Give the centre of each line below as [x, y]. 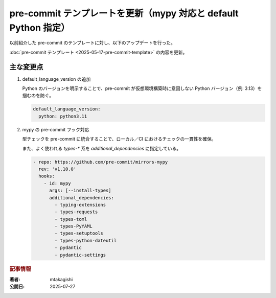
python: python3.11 [63, 116]
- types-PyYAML [74, 226]
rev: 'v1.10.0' [57, 169]
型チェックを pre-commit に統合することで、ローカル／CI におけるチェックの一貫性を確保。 [119, 139]
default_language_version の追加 [56, 79]
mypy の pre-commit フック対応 [56, 129]
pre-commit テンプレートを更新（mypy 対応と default [124, 13]
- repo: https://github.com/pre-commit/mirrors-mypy [100, 162]
